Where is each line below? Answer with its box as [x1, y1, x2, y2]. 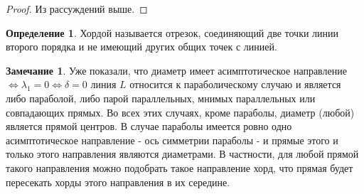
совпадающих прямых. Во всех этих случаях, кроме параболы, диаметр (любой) [6, 104, 355, 119]
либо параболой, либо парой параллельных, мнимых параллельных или [6, 90, 316, 105]
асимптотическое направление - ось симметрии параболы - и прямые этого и [6, 132, 338, 147]
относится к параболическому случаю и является [129, 77, 341, 92]
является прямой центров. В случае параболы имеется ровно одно [6, 119, 292, 134]
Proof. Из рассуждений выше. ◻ [6, 1, 148, 16]
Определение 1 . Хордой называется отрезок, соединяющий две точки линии [6, 25, 339, 40]
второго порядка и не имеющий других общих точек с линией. [6, 39, 277, 54]
